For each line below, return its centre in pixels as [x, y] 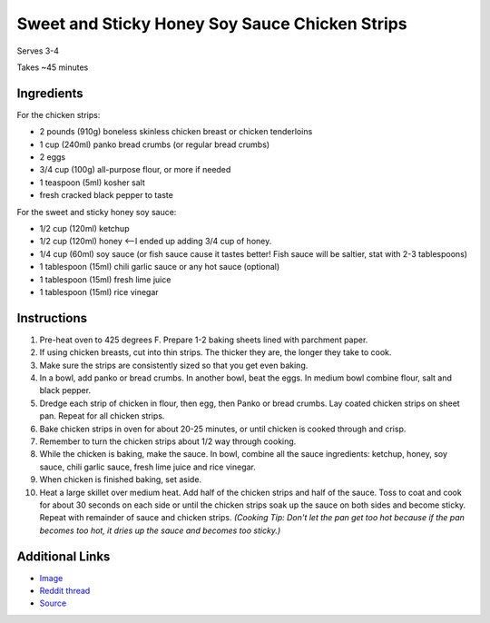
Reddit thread [65, 590]
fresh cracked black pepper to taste [107, 195]
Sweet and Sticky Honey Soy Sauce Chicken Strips [212, 24]
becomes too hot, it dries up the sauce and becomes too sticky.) [160, 530]
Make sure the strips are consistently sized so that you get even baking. [174, 365]
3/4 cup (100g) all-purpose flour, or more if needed [135, 170]
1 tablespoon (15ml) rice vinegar [99, 292]
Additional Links [64, 556]
